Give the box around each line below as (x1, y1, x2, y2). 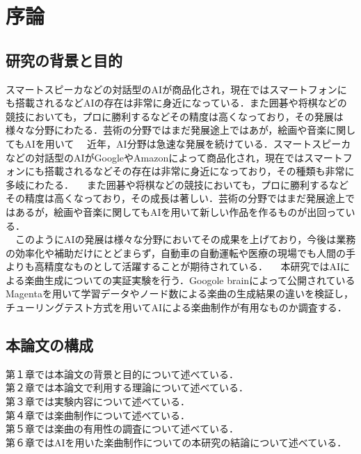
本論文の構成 (6, 334, 93, 356)
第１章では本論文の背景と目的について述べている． (6, 366, 239, 381)
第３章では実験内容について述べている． (6, 394, 191, 409)
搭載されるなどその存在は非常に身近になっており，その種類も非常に (44, 164, 355, 178)
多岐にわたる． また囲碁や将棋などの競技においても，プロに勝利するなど (6, 177, 348, 191)
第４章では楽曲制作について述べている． (6, 407, 191, 422)
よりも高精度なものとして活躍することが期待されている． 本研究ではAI (6, 259, 341, 274)
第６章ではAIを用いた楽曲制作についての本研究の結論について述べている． (6, 435, 347, 449)
